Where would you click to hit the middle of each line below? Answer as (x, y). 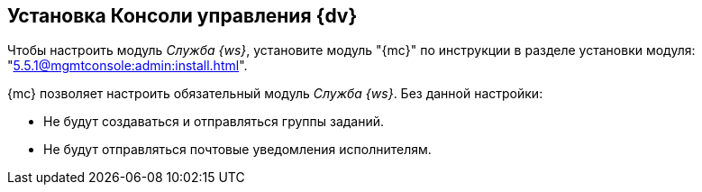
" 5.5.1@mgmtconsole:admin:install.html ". (128, 66)
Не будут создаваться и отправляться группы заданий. (214, 122)
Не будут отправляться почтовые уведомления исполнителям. (237, 150)
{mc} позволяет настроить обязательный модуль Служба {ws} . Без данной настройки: (275, 94)
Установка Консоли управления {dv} (182, 16)
